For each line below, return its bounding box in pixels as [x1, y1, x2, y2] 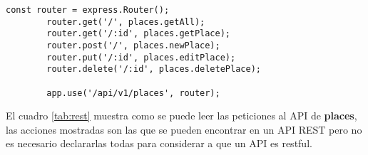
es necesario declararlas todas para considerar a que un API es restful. [6, 136, 312, 151]
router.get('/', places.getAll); [46, 16, 205, 27]
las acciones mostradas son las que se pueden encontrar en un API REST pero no [6, 122, 362, 137]
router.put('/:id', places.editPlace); [46, 52, 236, 63]
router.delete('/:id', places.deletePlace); [46, 64, 261, 75]
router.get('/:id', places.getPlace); [46, 28, 230, 39]
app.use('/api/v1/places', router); [46, 87, 220, 98]
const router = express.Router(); [6, 5, 170, 15]
